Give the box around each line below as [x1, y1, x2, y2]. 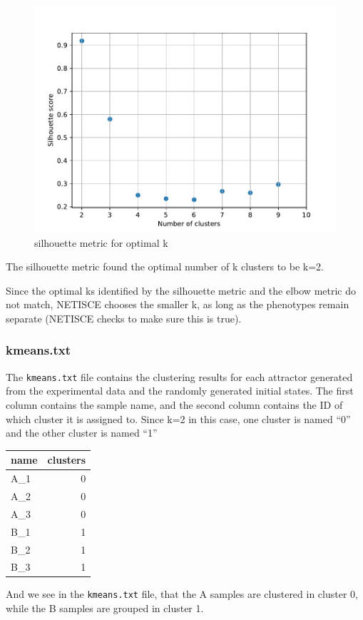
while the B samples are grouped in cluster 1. [6, 601, 204, 616]
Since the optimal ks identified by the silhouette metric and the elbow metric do [6, 283, 356, 298]
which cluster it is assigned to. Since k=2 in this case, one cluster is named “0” [6, 411, 351, 426]
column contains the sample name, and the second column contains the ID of [6, 397, 343, 412]
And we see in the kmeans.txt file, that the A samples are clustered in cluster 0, [6, 586, 358, 601]
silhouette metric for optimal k [34, 235, 168, 250]
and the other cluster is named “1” [6, 425, 158, 440]
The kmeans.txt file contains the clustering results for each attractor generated [6, 369, 353, 384]
